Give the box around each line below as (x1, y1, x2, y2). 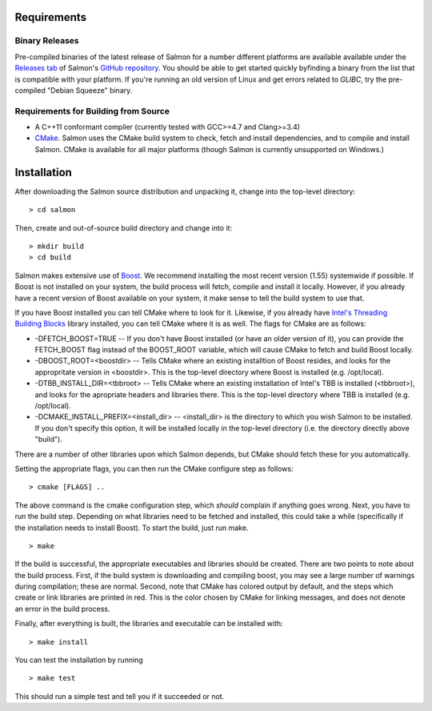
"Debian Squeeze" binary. (46, 85, 133, 95)
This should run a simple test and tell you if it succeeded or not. (14, 691, 225, 701)
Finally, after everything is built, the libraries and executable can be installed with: (14, 619, 283, 629)
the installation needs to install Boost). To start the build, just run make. (14, 523, 249, 532)
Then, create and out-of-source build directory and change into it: (14, 223, 232, 232)
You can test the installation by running (14, 655, 143, 665)
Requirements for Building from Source (14, 105, 170, 116)
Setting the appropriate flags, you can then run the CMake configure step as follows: (14, 464, 294, 473)
